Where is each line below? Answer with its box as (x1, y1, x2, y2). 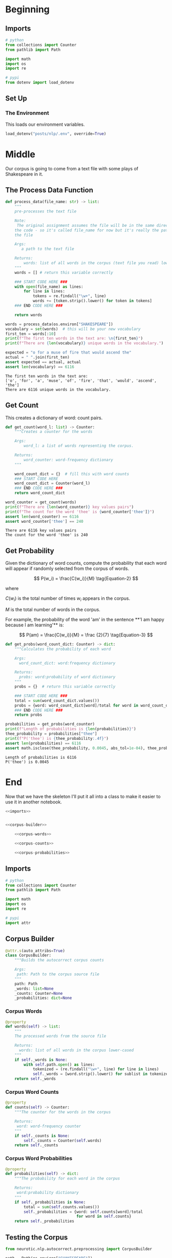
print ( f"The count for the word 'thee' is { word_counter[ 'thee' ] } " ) (5, 509, 155, 514)
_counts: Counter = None (14, 991, 63, 996)
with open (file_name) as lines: (14, 284, 83, 289)
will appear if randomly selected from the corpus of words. (5, 565, 130, 572)
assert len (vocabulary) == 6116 (5, 364, 74, 369)
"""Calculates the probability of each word (14, 646, 111, 652)
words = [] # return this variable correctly (14, 270, 114, 275)
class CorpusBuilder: (5, 953, 52, 958)
